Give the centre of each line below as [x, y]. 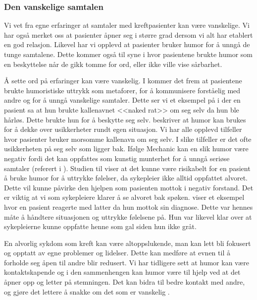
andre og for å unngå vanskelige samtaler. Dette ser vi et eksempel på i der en [122, 100]
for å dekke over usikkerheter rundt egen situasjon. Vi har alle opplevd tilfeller [123, 129]
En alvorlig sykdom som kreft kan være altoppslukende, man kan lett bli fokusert [128, 243]
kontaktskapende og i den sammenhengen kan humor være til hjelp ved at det [122, 272]
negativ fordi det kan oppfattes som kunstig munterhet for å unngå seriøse [117, 158]
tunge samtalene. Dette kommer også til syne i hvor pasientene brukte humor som [128, 54]
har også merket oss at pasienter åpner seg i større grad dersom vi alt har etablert [128, 34]
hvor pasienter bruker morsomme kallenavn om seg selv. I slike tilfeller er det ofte [128, 139]
